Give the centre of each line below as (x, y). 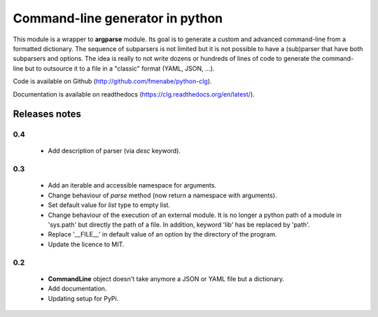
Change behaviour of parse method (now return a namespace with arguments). (162, 195)
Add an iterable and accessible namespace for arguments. (132, 185)
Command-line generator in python (118, 18)
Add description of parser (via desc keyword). (114, 151)
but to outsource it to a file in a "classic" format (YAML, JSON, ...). (120, 68)
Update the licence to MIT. (86, 244)
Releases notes (47, 114)
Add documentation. (77, 289)
